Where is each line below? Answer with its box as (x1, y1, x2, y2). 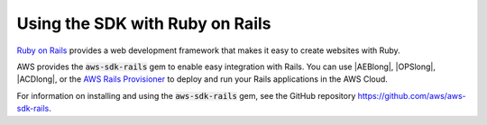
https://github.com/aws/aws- (357, 90, 466, 101)
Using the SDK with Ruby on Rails (16, 13, 271, 33)
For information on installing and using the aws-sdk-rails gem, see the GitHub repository (16, 90, 356, 101)
